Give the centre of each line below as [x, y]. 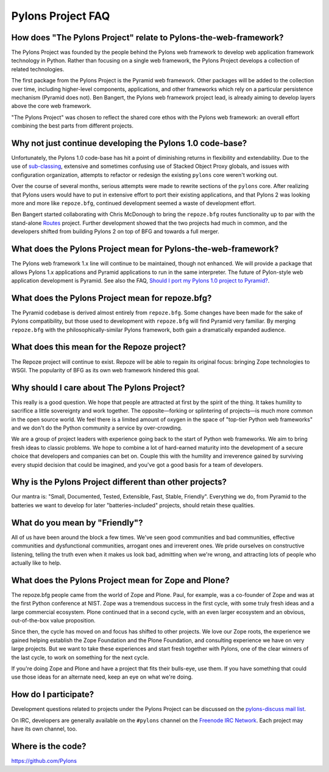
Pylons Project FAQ [61, 16]
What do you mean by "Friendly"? [77, 523]
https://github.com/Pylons [44, 760]
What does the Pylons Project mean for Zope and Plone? [120, 580]
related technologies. [38, 69]
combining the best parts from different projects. [73, 126]
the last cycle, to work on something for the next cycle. [80, 657]
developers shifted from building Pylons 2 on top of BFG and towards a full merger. [115, 231]
